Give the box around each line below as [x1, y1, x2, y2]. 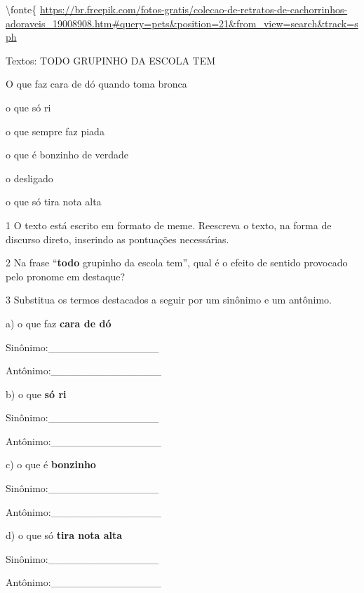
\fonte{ [6, 2, 37, 16]
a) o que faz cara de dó [6, 315, 112, 330]
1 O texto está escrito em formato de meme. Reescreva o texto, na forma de [6, 217, 332, 232]
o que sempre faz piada [6, 123, 105, 138]
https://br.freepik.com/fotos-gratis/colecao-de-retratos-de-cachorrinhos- [40, 2, 348, 16]
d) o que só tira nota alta [6, 528, 123, 543]
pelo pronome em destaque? [6, 268, 126, 283]
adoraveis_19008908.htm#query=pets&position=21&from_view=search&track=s [6, 15, 358, 30]
